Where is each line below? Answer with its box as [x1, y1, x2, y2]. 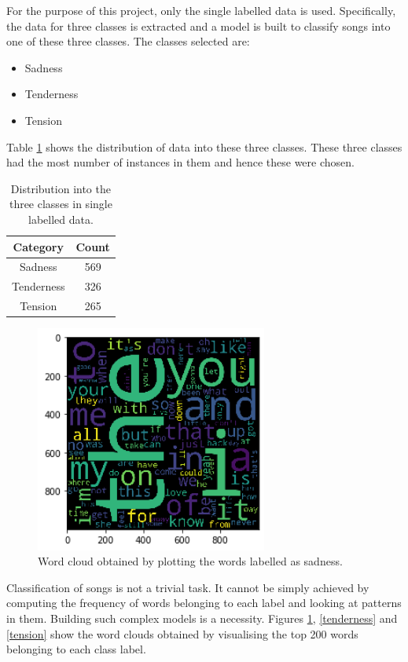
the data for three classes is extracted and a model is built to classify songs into [6, 17, 391, 34]
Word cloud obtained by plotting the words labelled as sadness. [38, 553, 343, 569]
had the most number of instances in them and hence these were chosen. [6, 154, 355, 170]
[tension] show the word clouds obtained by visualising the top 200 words [6, 625, 358, 642]
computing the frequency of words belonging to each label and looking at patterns [6, 594, 402, 611]
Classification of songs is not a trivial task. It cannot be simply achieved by [6, 579, 369, 595]
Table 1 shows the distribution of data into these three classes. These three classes [6, 138, 402, 155]
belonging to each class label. [6, 641, 146, 657]
